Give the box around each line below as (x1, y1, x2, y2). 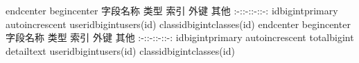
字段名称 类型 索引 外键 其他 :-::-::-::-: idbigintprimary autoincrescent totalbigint (6, 30, 354, 45)
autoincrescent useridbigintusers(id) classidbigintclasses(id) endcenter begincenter (6, 16, 351, 31)
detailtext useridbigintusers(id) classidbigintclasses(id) (6, 43, 235, 58)
